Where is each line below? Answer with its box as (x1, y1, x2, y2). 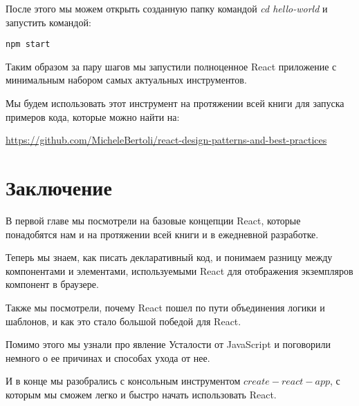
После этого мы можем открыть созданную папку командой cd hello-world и (6, 1, 328, 15)
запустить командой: (6, 14, 91, 29)
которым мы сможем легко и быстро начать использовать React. (6, 387, 277, 401)
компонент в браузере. (6, 277, 99, 291)
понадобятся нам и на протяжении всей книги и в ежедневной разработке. (6, 226, 319, 241)
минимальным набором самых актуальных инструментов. (6, 72, 247, 87)
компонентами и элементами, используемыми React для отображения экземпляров (6, 263, 353, 278)
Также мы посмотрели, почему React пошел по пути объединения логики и (6, 300, 325, 314)
